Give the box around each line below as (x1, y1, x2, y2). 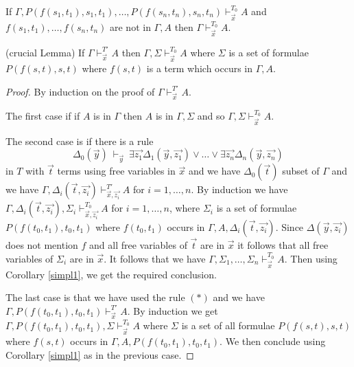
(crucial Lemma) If (5, 45, 85, 59)
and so (197, 108, 225, 122)
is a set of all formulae (181, 318, 275, 333)
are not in (110, 19, 151, 34)
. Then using (284, 251, 338, 265)
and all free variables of (89, 238, 187, 252)
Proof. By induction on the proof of (5, 84, 155, 98)
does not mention (5, 238, 78, 252)
